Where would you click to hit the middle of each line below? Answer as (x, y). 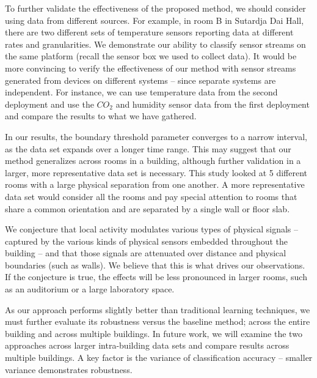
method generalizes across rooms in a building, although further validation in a (153, 161)
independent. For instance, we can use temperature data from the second (141, 92)
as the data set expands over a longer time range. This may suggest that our (148, 148)
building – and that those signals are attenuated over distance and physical (146, 253)
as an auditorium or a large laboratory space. (90, 289)
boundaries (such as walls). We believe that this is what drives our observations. (155, 265)
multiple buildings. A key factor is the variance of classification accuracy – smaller (159, 358)
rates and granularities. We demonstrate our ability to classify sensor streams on (155, 44)
